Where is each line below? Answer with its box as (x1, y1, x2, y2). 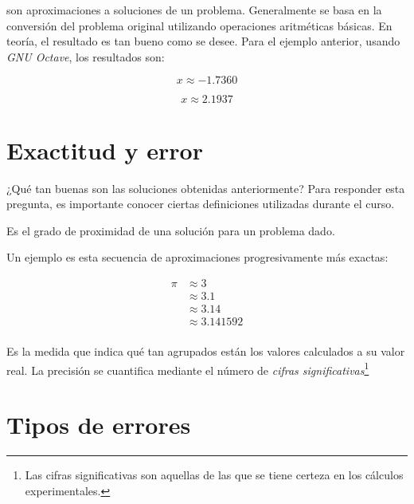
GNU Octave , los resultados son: (6, 48, 165, 65)
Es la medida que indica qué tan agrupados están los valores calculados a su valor (6, 343, 405, 360)
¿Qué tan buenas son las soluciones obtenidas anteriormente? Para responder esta (6, 179, 405, 196)
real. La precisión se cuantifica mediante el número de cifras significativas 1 (6, 359, 369, 378)
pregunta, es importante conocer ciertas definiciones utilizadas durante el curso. (6, 195, 395, 212)
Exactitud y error (6, 133, 203, 166)
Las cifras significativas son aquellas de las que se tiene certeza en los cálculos (25, 467, 404, 482)
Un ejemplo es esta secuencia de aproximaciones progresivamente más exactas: (6, 249, 389, 266)
